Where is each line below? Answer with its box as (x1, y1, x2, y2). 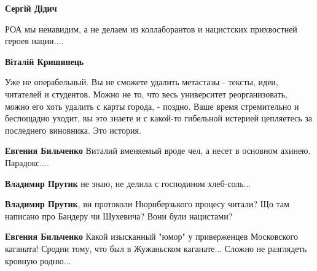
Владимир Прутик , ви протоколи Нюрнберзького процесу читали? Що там (5, 197, 289, 210)
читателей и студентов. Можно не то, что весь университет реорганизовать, (5, 87, 288, 100)
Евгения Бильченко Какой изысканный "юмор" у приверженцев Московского (5, 230, 299, 243)
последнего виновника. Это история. (5, 123, 141, 136)
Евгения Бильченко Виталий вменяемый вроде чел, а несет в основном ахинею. (5, 144, 311, 157)
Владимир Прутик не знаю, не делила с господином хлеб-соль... (5, 177, 251, 189)
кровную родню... (5, 254, 71, 267)
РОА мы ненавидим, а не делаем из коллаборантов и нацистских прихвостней (5, 22, 297, 35)
